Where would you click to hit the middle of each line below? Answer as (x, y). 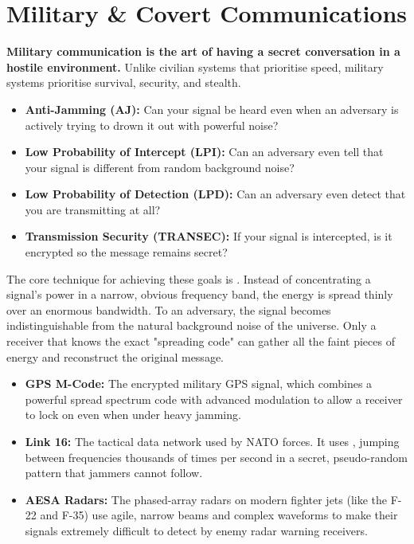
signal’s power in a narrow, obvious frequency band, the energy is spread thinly (200, 294)
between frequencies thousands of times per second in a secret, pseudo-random (216, 457)
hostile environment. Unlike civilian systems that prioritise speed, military (195, 67)
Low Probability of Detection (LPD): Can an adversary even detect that (215, 194)
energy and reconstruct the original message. (115, 356)
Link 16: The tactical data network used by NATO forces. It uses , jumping (212, 441)
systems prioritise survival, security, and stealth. (124, 82)
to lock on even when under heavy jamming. (133, 415)
